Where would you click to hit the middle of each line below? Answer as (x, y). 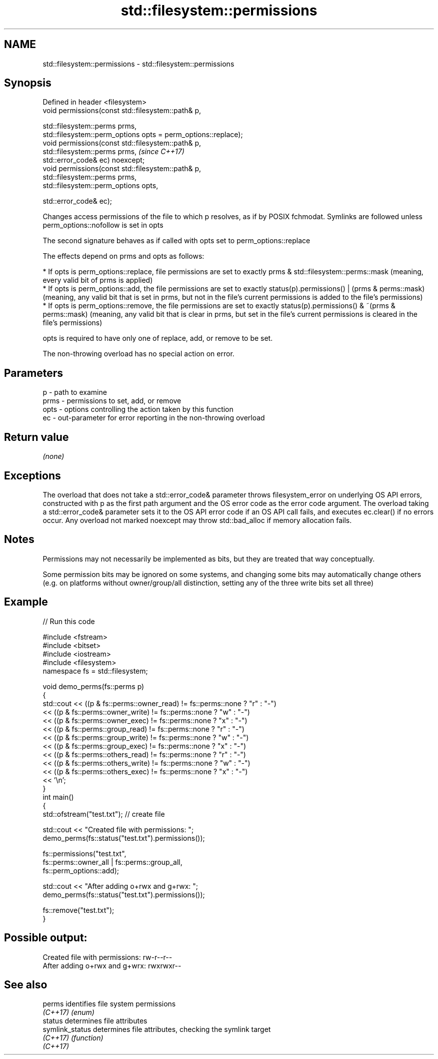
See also (26, 984)
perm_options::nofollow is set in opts (103, 225)
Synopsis (28, 83)
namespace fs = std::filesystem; (95, 671)
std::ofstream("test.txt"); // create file (104, 814)
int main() (58, 797)
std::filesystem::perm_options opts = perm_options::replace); (143, 135)
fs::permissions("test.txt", (84, 853)
